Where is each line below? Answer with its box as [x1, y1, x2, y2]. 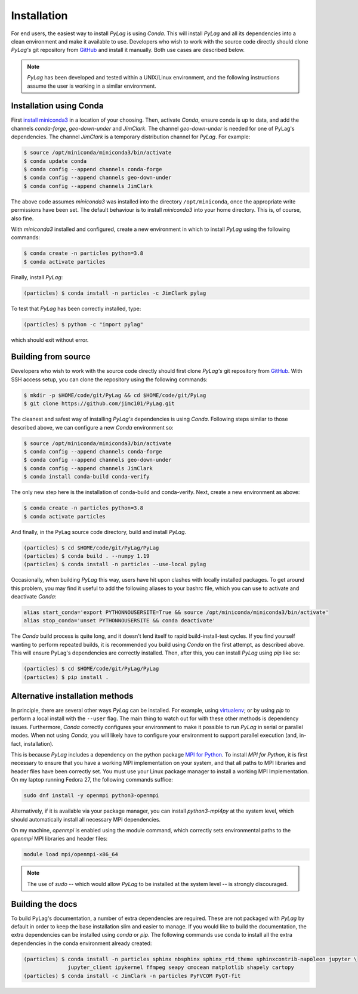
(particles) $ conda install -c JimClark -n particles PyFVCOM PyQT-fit [23, 973, 241, 979]
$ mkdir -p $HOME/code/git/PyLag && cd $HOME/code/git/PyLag [23, 391, 206, 399]
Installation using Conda [11, 101, 104, 111]
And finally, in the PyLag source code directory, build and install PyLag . [11, 528, 187, 535]
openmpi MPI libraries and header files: [11, 835, 108, 842]
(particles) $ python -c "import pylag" [23, 321, 143, 328]
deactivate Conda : [11, 593, 57, 600]
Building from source [11, 352, 91, 362]
